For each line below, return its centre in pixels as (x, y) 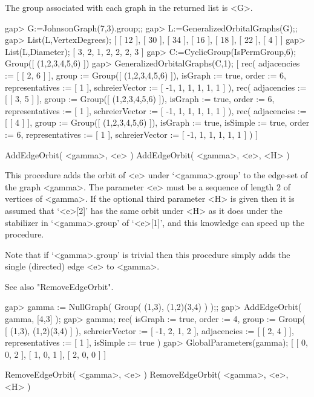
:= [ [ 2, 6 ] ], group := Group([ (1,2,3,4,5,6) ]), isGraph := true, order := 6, (146, 75)
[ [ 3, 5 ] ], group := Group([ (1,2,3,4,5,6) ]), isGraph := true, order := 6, (140, 99)
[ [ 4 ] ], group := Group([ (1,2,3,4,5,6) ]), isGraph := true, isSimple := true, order (157, 122)
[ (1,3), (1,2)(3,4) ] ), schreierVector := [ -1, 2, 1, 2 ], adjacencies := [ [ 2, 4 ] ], (149, 330)
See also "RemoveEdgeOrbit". (59, 286)
